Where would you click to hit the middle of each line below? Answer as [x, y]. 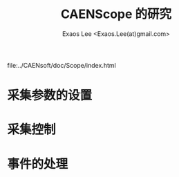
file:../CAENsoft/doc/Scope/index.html [62, 65]
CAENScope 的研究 [116, 14]
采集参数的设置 [50, 96]
